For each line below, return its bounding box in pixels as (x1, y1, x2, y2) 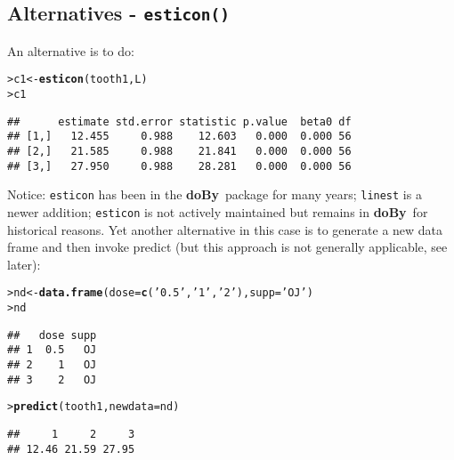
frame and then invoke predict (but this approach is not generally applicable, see (7, 238, 448, 256)
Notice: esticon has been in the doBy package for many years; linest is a (7, 185, 422, 204)
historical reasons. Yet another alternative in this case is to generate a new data (7, 220, 443, 238)
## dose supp (7, 328, 97, 342)
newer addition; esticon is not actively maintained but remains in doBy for (7, 202, 428, 221)
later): (7, 254, 41, 273)
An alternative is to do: (7, 41, 134, 60)
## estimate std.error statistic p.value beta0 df (7, 115, 352, 128)
